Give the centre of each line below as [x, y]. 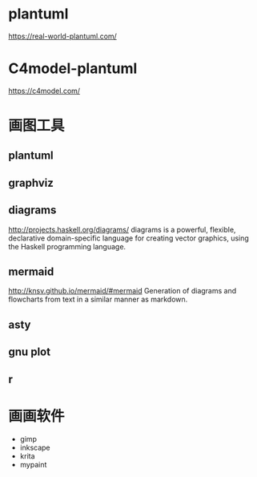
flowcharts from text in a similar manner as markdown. [98, 299]
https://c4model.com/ [44, 91]
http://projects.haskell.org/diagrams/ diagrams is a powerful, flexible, [122, 229]
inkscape [35, 447]
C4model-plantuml [73, 69]
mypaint [33, 464]
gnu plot [29, 352]
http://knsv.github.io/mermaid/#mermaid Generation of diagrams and [122, 291]
